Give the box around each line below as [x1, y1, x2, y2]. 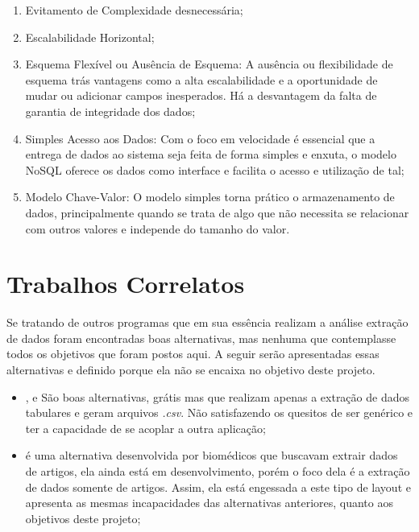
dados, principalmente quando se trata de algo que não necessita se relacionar [25, 204, 409, 221]
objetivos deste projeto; [25, 509, 141, 526]
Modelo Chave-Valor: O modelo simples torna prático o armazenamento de [25, 188, 395, 205]
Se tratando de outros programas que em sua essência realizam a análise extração [6, 314, 409, 331]
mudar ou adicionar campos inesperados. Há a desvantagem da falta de [25, 87, 377, 104]
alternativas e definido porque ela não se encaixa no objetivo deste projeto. [6, 361, 375, 378]
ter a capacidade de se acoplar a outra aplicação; [25, 419, 266, 436]
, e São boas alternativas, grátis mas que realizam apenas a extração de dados [25, 388, 409, 405]
